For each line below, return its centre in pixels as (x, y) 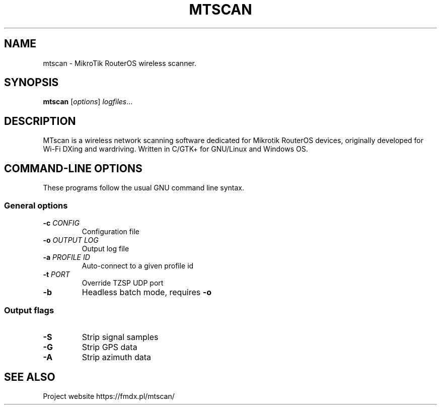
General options (36, 205)
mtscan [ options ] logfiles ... (88, 102)
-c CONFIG (61, 223)
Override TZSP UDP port (123, 283)
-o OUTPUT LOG (71, 240)
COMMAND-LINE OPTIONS (73, 168)
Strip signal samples (120, 337)
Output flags (29, 311)
